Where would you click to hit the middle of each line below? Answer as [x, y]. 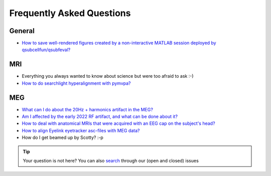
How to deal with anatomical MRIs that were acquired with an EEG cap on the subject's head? [118, 123]
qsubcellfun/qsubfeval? [46, 50]
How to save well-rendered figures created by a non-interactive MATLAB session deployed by [119, 43]
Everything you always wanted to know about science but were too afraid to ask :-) [108, 76]
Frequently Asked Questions [70, 13]
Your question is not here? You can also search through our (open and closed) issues [111, 161]
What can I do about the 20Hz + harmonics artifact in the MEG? [87, 109]
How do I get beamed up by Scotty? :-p [63, 137]
